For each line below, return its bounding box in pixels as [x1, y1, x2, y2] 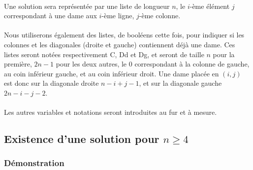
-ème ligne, [101, 10, 134, 21]
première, [4, 59, 32, 69]
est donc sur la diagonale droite [4, 78, 99, 88]
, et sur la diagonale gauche [139, 78, 222, 88]
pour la [213, 49, 235, 59]
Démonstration [4, 157, 64, 169]
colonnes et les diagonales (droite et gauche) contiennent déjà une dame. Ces [4, 39, 235, 49]
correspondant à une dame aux [4, 10, 97, 21]
